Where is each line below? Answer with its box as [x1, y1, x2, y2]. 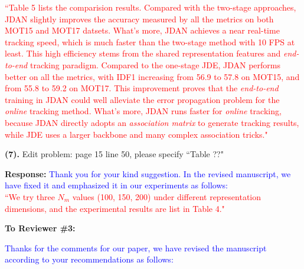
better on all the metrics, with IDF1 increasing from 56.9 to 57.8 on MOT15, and [5, 70, 300, 82]
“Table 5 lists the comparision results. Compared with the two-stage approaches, [5, 1, 296, 13]
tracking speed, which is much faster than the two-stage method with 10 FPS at [5, 35, 295, 48]
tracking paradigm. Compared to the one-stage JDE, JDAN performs [30, 58, 280, 71]
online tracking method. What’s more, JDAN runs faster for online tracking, [5, 105, 282, 117]
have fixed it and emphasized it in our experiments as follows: [5, 179, 228, 191]
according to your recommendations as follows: [5, 253, 174, 265]
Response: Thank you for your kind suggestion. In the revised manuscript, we [5, 167, 291, 180]
